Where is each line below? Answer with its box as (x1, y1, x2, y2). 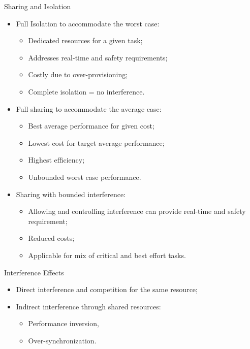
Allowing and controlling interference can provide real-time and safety (28, 206, 246, 216)
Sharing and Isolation (4, 1, 71, 11)
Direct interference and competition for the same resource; (16, 284, 198, 295)
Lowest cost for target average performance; (28, 137, 165, 148)
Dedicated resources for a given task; (28, 35, 143, 46)
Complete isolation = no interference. (28, 86, 145, 97)
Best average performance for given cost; (28, 120, 154, 131)
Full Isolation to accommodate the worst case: (16, 18, 160, 28)
